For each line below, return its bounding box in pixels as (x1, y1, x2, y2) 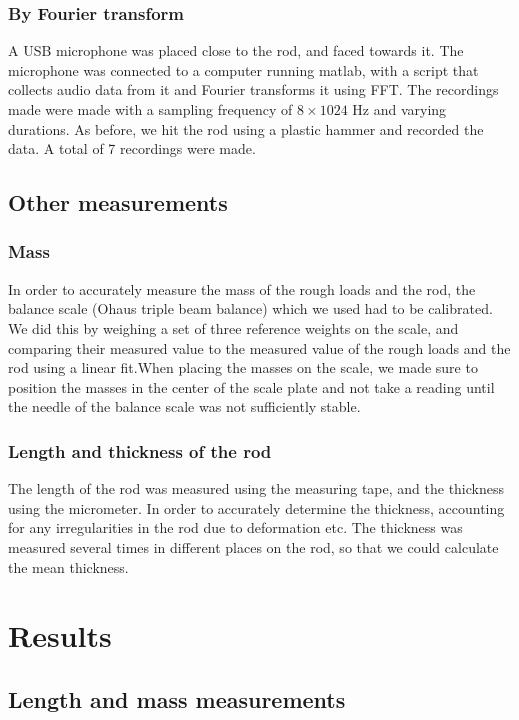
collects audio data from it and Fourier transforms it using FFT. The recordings (8, 79, 499, 100)
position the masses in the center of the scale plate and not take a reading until (8, 376, 495, 397)
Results (8, 615, 112, 656)
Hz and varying (352, 99, 447, 119)
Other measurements (8, 187, 228, 218)
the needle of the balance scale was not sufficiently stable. (8, 396, 361, 417)
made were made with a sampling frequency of (8, 99, 293, 119)
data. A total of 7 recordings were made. (8, 138, 256, 159)
